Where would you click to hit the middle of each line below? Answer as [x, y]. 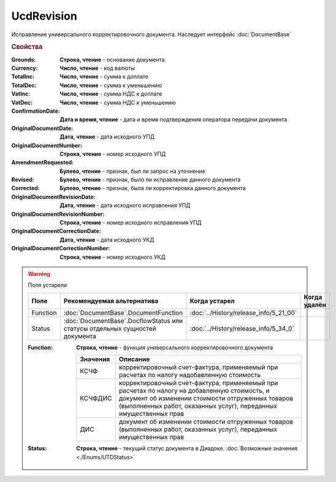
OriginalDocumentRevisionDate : [53, 197]
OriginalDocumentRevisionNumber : [58, 214]
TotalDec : [24, 85]
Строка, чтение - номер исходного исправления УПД [131, 223]
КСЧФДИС [96, 399]
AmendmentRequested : [43, 163]
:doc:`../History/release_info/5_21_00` [243, 313]
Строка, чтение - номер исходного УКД [113, 257]
